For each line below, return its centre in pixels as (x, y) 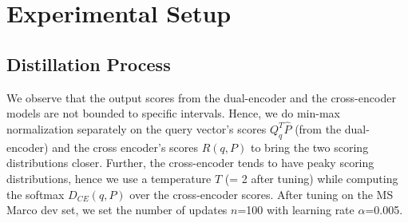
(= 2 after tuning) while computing (311, 178)
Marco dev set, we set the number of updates (117, 210)
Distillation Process (89, 64)
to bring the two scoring (309, 147)
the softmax (36, 194)
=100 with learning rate (296, 210)
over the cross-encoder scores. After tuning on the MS (261, 194)
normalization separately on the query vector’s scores (137, 128)
